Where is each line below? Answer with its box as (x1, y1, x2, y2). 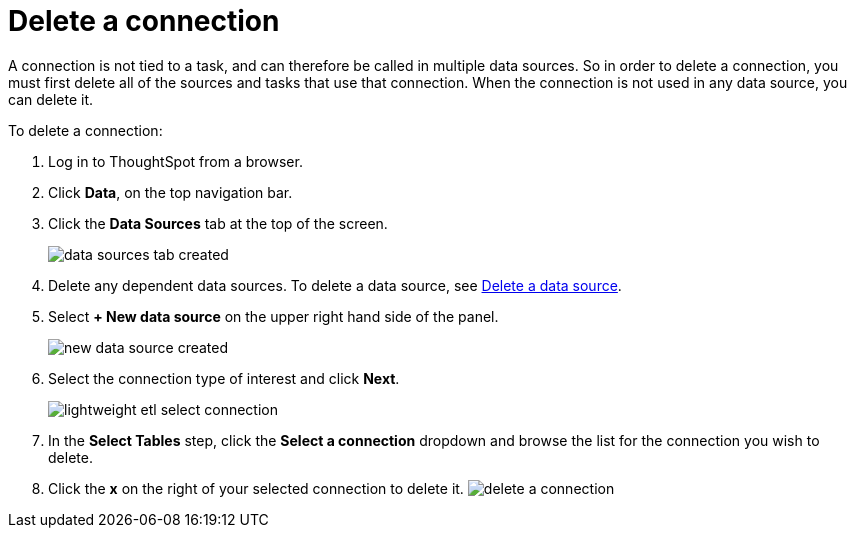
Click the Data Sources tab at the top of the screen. (48, 214, 388, 232)
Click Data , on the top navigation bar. (48, 183, 293, 201)
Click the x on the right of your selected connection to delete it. (48, 479, 464, 497)
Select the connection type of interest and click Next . (48, 369, 400, 387)
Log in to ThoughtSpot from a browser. (48, 152, 303, 170)
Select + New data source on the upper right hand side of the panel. (48, 307, 499, 325)
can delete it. (8, 90, 94, 108)
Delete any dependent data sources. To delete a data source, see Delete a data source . (48, 276, 622, 294)
